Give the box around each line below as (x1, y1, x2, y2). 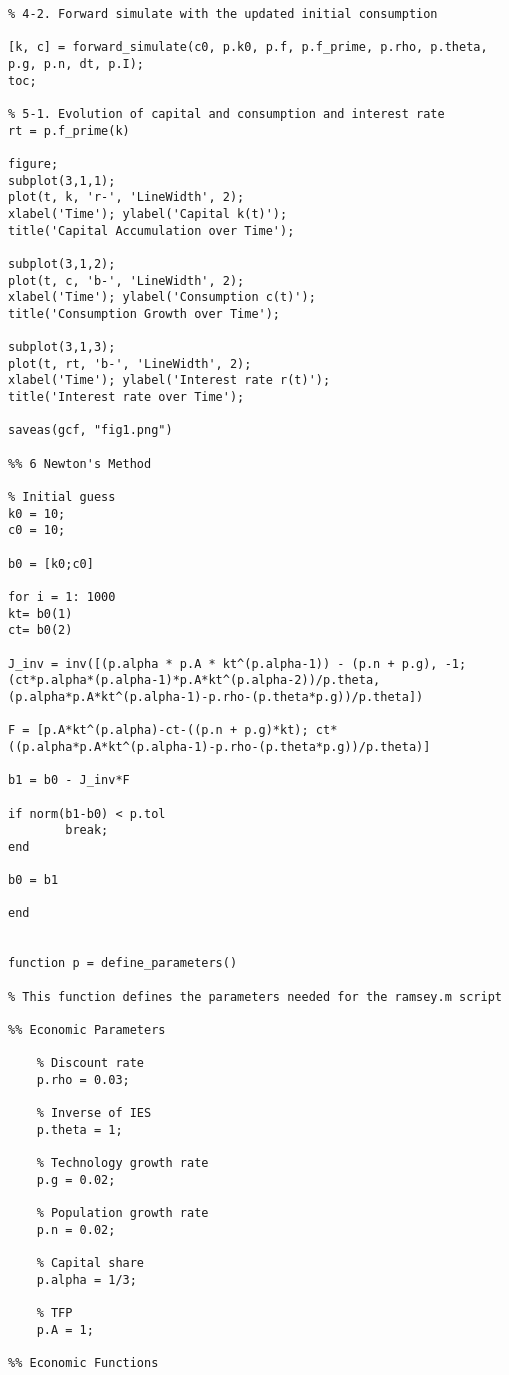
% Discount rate (36, 1056, 145, 1071)
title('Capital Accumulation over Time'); (8, 223, 295, 238)
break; (65, 823, 109, 838)
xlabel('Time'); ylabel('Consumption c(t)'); (8, 290, 316, 305)
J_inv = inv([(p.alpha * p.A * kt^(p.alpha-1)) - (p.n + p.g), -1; (8, 656, 467, 671)
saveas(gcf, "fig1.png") (8, 423, 173, 438)
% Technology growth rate (36, 1156, 209, 1171)
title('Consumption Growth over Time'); (8, 306, 281, 321)
